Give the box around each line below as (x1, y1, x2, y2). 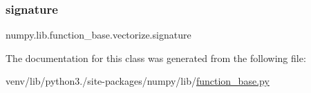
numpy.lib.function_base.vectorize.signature (6, 28, 191, 42)
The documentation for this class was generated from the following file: (6, 50, 306, 65)
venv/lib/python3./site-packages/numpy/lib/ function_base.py (6, 74, 270, 88)
